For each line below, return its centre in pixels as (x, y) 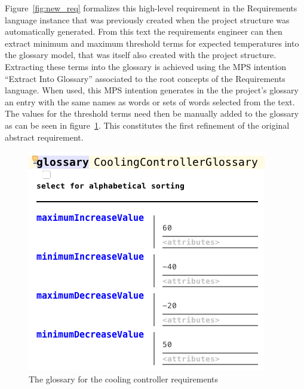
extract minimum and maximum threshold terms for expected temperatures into (152, 43)
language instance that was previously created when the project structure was (147, 19)
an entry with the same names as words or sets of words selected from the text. (150, 101)
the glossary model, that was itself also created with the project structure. (141, 55)
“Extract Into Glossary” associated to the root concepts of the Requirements (145, 78)
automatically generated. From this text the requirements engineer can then (144, 31)
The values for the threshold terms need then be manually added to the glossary (152, 113)
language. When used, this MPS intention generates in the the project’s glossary (152, 90)
